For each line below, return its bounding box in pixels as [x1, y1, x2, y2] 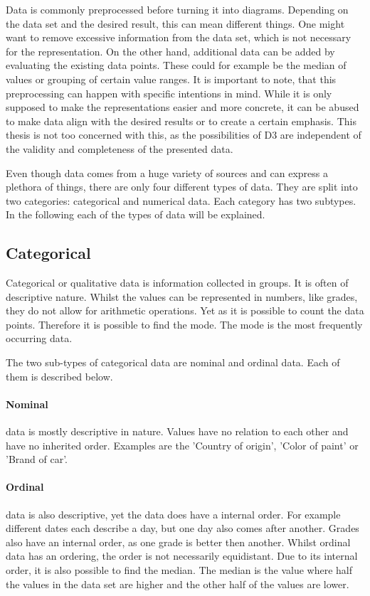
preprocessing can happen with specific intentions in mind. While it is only [6, 85, 332, 100]
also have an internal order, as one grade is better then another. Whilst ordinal [6, 534, 351, 549]
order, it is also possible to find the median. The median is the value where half [6, 563, 352, 578]
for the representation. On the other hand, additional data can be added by [6, 43, 335, 58]
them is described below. [6, 368, 113, 383]
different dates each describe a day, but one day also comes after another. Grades [6, 521, 359, 536]
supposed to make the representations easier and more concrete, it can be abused [6, 100, 359, 115]
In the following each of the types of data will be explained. [6, 207, 265, 222]
